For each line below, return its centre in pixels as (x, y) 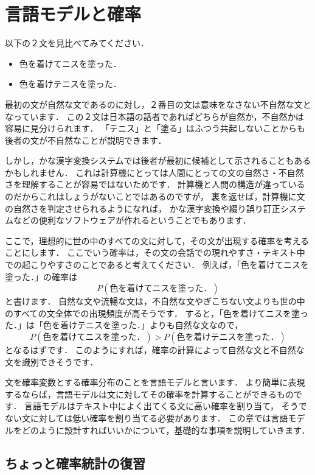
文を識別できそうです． (52, 361)
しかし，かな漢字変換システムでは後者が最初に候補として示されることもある (158, 160)
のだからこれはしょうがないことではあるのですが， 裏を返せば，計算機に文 (155, 196)
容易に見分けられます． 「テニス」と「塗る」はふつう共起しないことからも (155, 128)
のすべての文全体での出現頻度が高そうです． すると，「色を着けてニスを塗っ (157, 313)
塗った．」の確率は (41, 276)
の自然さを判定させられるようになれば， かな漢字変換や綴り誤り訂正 (143, 208)
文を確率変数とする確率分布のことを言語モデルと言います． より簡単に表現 (155, 382)
